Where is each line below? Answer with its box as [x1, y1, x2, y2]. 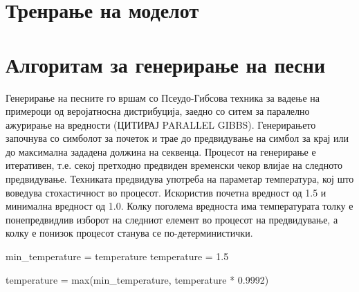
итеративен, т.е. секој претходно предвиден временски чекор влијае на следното [6, 158, 342, 172]
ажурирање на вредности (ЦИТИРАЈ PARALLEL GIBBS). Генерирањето [6, 117, 316, 131]
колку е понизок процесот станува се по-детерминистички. [6, 226, 253, 240]
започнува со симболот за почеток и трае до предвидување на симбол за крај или [6, 131, 349, 145]
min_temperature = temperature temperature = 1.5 [6, 249, 229, 264]
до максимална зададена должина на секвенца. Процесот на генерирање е [6, 144, 316, 158]
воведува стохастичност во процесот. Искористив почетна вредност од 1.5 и [6, 185, 326, 199]
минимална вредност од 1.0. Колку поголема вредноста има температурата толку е [6, 199, 353, 213]
